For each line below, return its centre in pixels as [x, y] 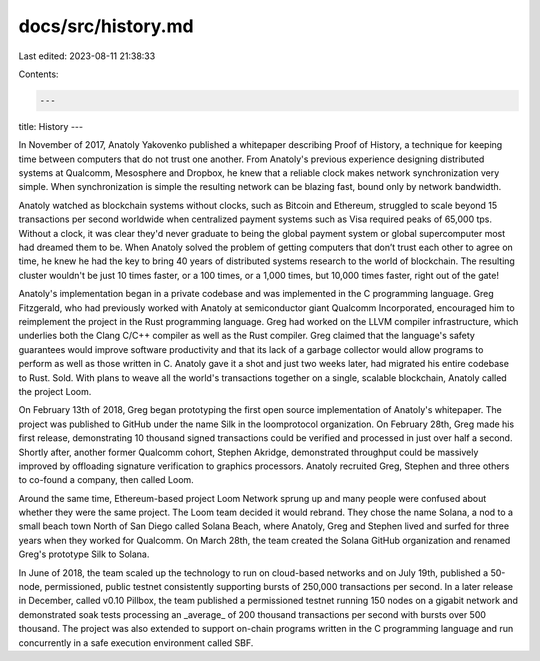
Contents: [38, 74]
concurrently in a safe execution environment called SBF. [136, 642]
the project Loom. [55, 391]
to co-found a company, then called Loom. [106, 480]
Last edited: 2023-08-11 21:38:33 [87, 56]
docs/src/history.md [106, 26]
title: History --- [51, 126]
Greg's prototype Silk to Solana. [84, 554]
